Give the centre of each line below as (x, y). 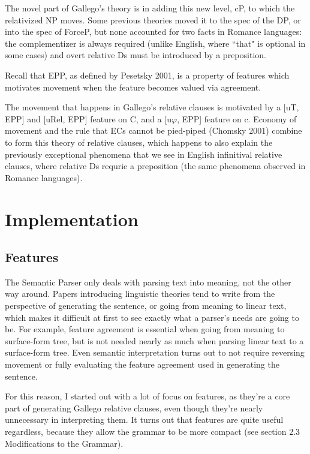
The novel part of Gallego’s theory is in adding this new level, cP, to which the (150, 8)
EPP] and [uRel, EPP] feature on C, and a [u (88, 118)
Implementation (72, 219)
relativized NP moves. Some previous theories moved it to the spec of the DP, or (153, 19)
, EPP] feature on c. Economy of (237, 118)
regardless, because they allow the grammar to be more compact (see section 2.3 (153, 432)
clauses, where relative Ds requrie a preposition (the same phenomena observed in (155, 166)
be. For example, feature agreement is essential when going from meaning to (145, 329)
